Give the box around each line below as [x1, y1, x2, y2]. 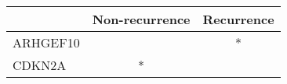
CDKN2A [13, 56, 67, 74]
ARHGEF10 [13, 33, 80, 51]
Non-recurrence [92, 10, 191, 28]
